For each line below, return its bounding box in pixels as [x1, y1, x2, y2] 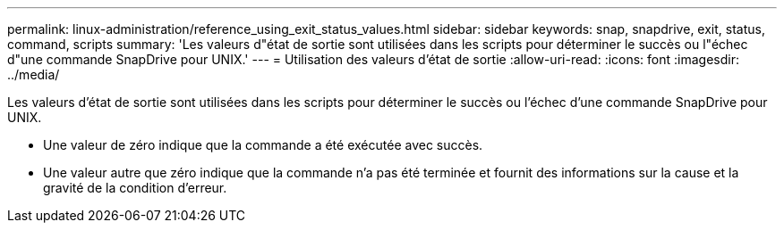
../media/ [7, 67, 60, 82]
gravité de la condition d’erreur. [43, 180, 227, 195]
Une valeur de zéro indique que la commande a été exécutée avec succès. [43, 137, 483, 152]
